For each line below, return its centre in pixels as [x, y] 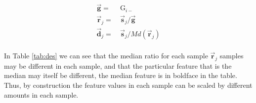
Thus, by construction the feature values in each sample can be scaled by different [128, 85]
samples [232, 56]
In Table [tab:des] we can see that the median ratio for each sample [106, 56]
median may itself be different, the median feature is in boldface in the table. [121, 75]
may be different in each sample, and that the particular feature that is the [118, 65]
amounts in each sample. [41, 94]
